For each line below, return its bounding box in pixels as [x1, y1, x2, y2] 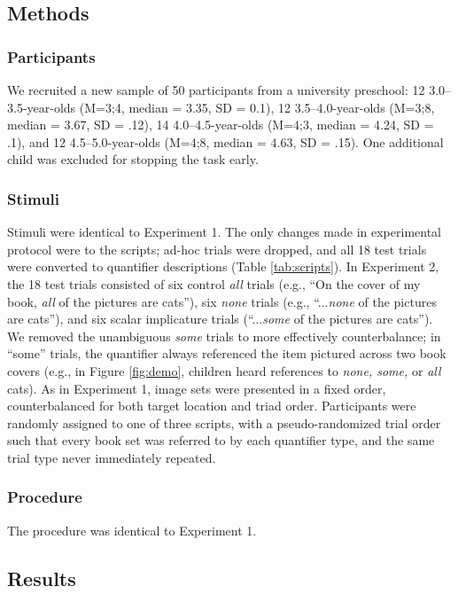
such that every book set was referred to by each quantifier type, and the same [7, 431, 435, 449]
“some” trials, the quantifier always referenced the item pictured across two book [7, 344, 446, 363]
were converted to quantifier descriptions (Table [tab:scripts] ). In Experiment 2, [7, 257, 439, 276]
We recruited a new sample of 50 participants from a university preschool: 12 [7, 81, 425, 98]
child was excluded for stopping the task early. [7, 150, 259, 168]
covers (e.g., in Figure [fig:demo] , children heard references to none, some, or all [7, 361, 441, 379]
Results [7, 564, 76, 591]
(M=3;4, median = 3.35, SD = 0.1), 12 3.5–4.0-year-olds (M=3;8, [79, 98, 435, 116]
